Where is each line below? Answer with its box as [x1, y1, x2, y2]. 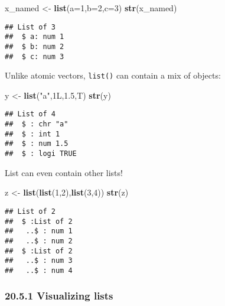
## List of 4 [5, 110, 56, 119]
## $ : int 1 [5, 129, 60, 138]
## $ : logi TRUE [5, 149, 77, 158]
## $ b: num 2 [5, 42, 64, 51]
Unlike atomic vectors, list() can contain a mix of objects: [5, 69, 221, 82]
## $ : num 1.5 [5, 139, 69, 148]
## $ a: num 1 [5, 32, 64, 41]
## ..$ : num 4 [5, 266, 73, 275]
